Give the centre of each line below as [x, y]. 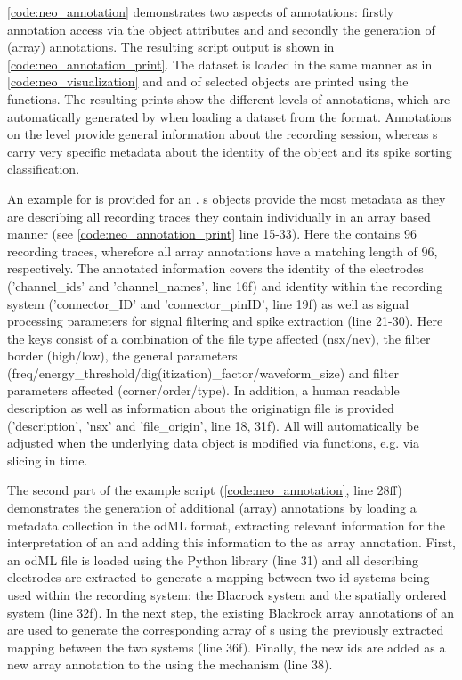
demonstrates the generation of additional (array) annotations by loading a [212, 508]
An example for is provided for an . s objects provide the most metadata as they [227, 198]
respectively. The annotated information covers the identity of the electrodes [215, 268]
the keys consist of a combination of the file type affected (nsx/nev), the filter [219, 338]
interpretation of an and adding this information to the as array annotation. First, [231, 542]
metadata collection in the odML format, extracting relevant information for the [226, 525]
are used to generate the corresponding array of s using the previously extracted [226, 630]
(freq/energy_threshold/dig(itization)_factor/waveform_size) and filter [203, 372]
